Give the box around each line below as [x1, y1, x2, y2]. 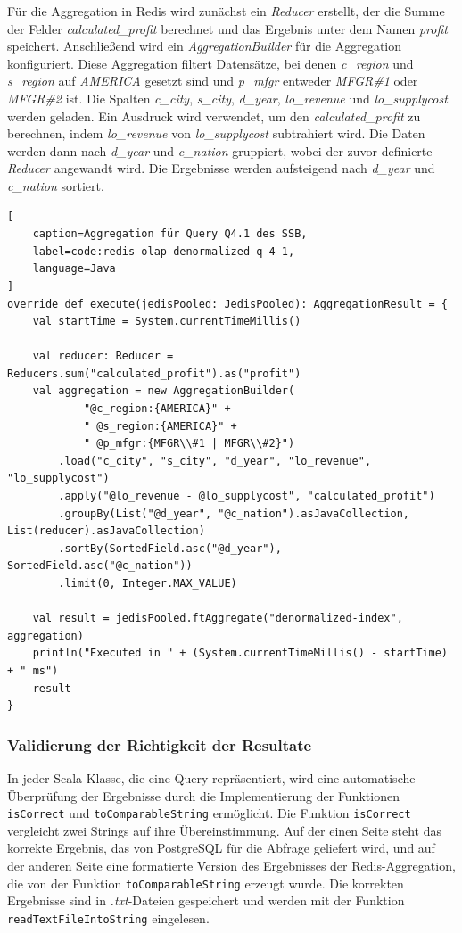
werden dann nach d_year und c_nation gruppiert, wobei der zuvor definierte [7, 141, 433, 160]
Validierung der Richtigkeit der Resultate [7, 733, 312, 755]
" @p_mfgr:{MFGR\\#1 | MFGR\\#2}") [83, 437, 295, 450]
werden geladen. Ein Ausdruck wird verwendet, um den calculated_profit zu [7, 106, 421, 125]
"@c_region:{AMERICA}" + [83, 402, 231, 416]
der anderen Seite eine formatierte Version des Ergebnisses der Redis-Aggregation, [7, 856, 456, 874]
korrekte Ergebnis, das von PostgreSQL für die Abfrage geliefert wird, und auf [7, 838, 435, 857]
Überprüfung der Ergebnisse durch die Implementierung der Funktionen [7, 786, 400, 805]
